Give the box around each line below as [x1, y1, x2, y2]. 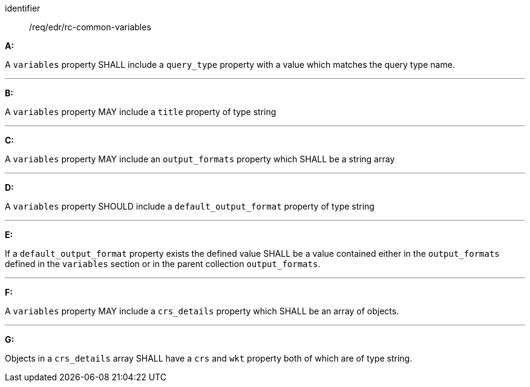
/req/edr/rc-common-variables [29, 22, 151, 32]
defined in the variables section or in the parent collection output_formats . [5, 259, 321, 269]
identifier [5, 3, 41, 13]
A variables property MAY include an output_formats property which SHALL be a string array [5, 154, 395, 164]
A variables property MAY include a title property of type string [5, 107, 276, 117]
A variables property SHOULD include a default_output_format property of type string [5, 201, 375, 211]
